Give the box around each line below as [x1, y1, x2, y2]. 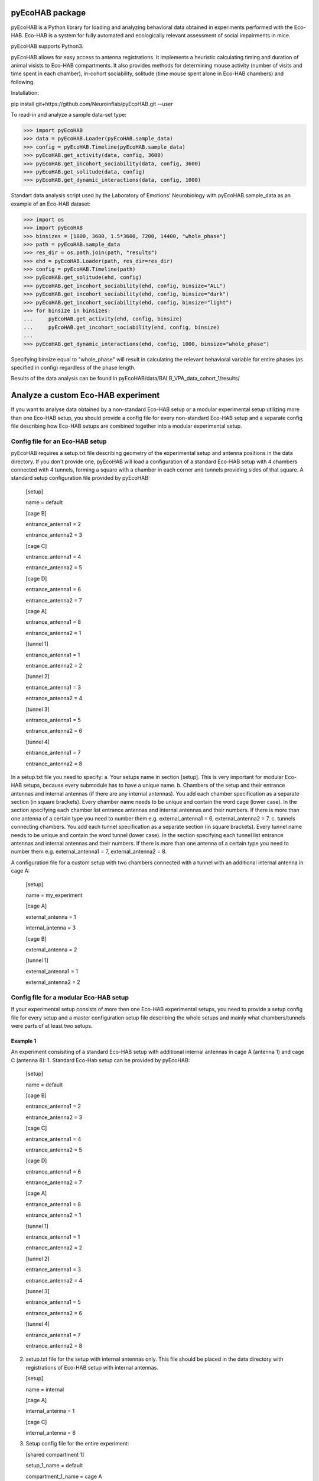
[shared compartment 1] [25, 1451, 84, 1458]
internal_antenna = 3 [25, 924, 76, 931]
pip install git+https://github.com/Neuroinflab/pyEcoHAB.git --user [11, 100, 174, 107]
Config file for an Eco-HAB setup [11, 437, 107, 445]
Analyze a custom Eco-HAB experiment [11, 390, 160, 400]
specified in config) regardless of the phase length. [11, 364, 136, 371]
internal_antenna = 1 [25, 1408, 75, 1415]
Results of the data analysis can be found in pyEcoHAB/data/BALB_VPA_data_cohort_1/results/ [11, 375, 240, 382]
